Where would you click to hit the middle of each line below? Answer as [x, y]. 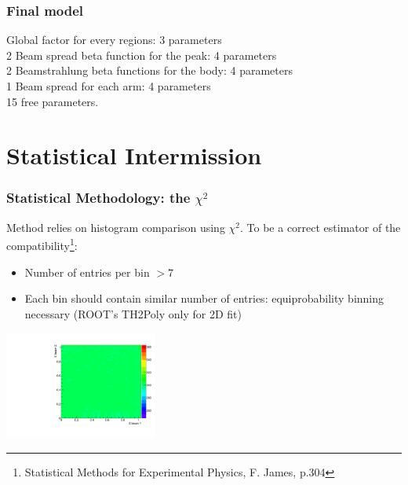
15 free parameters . [53, 101]
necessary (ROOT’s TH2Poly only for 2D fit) [133, 313]
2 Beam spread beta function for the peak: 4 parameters [142, 55]
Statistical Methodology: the [98, 198]
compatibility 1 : [42, 244]
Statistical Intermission [134, 155]
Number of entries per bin [87, 272]
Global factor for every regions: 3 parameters [114, 40]
